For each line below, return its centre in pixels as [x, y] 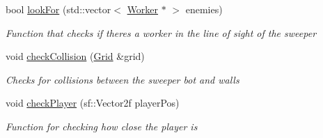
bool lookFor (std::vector [58, 9]
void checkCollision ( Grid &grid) [75, 56]
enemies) [204, 9]
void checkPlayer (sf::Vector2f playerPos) [93, 103]
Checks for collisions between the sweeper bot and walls [123, 79]
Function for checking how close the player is [102, 126]
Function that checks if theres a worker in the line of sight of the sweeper [161, 32]
